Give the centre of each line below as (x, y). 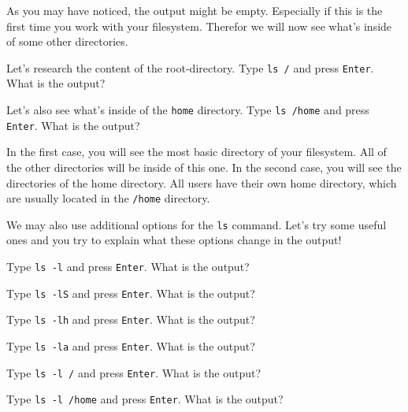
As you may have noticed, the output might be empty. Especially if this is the (195, 10)
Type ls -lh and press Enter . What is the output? (131, 319)
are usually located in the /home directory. (108, 198)
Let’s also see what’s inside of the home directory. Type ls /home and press (188, 110)
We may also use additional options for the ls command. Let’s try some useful (197, 224)
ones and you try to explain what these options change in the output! (174, 240)
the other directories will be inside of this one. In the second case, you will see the (204, 167)
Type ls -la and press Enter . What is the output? (131, 346)
